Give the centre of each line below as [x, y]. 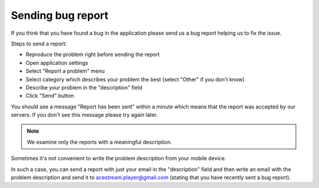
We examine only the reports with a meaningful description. [100, 142]
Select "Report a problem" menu [65, 71]
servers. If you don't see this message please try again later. [84, 115]
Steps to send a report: [39, 44]
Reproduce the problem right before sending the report [93, 55]
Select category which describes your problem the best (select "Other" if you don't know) [135, 79]
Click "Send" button [50, 96]
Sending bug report [60, 15]
